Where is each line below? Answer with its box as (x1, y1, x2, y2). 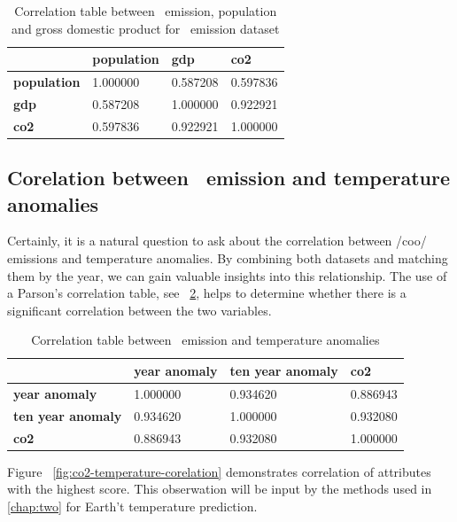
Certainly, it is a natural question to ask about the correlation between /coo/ (7, 231, 427, 250)
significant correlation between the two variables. (7, 300, 272, 319)
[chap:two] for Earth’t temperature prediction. (7, 496, 258, 515)
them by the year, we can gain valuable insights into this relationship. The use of (7, 266, 447, 284)
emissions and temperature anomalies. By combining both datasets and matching (7, 249, 448, 267)
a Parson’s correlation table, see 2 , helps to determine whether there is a (7, 284, 407, 302)
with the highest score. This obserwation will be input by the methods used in (7, 479, 432, 498)
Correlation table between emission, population (14, 2, 277, 19)
